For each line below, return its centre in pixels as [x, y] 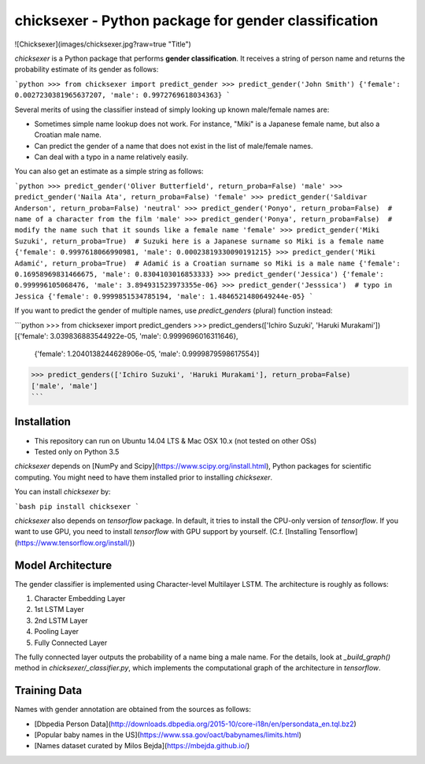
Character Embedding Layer [80, 598]
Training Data [48, 690]
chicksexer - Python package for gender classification [196, 20]
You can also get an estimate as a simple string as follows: [109, 171]
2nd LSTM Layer [61, 620]
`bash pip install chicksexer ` [77, 506]
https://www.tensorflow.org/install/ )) [76, 543]
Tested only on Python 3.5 [77, 451]
